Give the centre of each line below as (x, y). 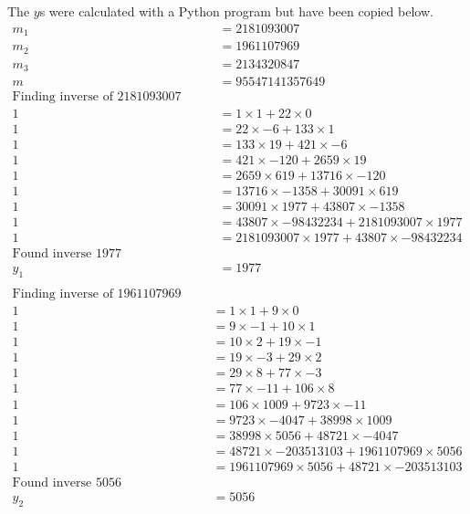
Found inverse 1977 (67, 254)
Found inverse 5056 (67, 483)
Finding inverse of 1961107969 (97, 294)
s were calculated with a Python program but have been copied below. (236, 11)
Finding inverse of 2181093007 (97, 97)
